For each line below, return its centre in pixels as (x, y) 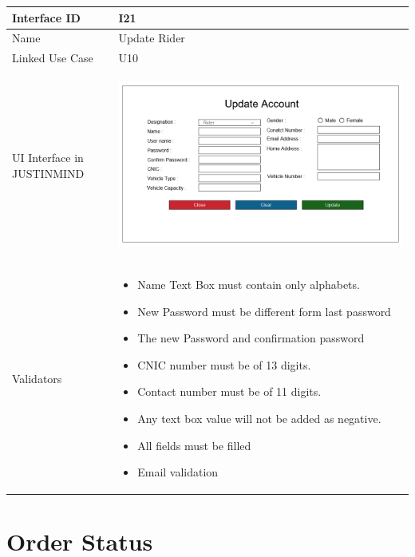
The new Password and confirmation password (251, 338)
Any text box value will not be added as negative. (259, 418)
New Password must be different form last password (264, 311)
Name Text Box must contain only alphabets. (249, 284)
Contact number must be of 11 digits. (229, 391)
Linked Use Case (53, 58)
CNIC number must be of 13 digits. (224, 364)
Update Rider (152, 38)
